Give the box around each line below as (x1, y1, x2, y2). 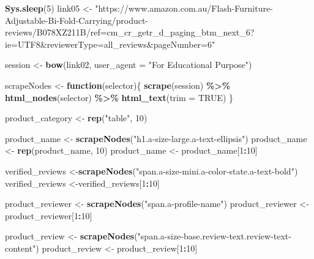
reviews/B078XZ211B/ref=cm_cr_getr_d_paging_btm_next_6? (5, 26, 255, 39)
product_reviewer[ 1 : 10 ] (5, 209, 92, 222)
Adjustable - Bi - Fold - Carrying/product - (5, 13, 149, 26)
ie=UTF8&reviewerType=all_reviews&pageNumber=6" (5, 37, 215, 50)
